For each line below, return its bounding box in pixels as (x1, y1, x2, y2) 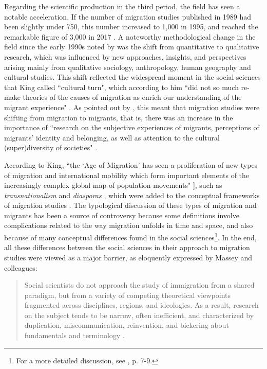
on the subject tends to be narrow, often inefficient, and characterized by (24, 309, 254, 320)
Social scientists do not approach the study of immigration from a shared (24, 279, 255, 290)
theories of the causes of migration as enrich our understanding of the (23, 92, 242, 102)
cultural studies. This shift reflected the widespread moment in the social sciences (4, 72, 261, 82)
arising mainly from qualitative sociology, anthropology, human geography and (4, 61, 251, 72)
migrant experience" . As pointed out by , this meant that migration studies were (4, 101, 260, 112)
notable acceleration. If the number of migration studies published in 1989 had (4, 11, 252, 22)
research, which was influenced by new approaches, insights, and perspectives (4, 51, 246, 62)
